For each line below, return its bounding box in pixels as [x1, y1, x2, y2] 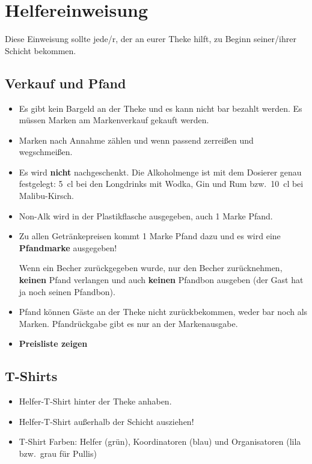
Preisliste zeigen [19, 337, 88, 350]
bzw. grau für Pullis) [19, 447, 97, 459]
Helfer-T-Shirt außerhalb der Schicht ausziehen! [19, 415, 194, 427]
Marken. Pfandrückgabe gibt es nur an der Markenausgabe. [19, 317, 238, 329]
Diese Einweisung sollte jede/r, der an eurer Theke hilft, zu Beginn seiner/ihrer [5, 32, 296, 45]
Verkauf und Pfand [5, 73, 126, 92]
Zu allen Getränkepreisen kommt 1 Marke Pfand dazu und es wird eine [19, 230, 281, 242]
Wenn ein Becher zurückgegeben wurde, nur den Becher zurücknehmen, [19, 261, 283, 274]
